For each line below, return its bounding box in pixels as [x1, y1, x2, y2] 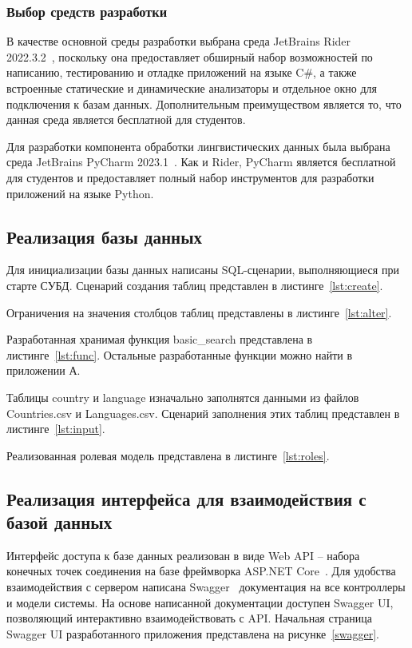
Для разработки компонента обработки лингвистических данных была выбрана [6, 137, 390, 154]
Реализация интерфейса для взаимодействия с [6, 486, 366, 511]
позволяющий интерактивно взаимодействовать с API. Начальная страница [6, 610, 372, 626]
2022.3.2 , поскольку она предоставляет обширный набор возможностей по [6, 48, 373, 65]
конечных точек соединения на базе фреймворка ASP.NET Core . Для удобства [6, 563, 396, 579]
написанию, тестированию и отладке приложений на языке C [6, 64, 304, 81]
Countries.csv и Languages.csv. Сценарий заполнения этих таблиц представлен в [6, 404, 400, 421]
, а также [313, 64, 357, 81]
